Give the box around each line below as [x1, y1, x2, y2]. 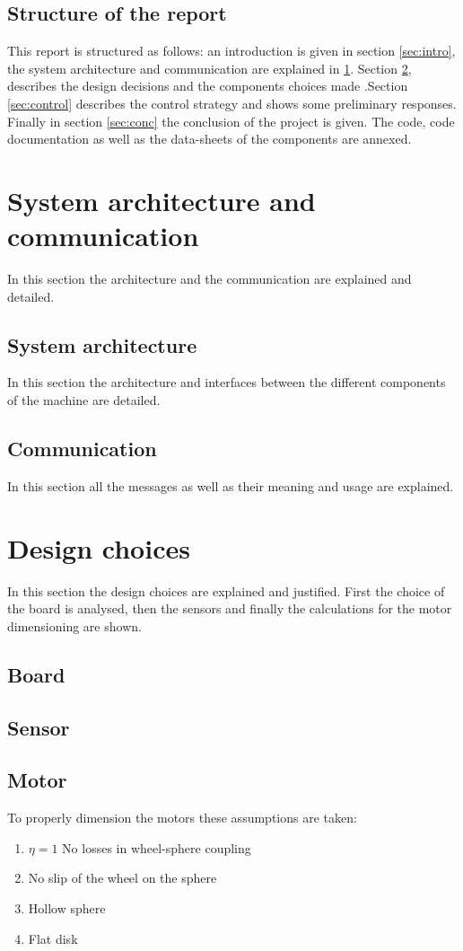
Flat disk [28, 929, 78, 947]
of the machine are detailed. [7, 391, 161, 409]
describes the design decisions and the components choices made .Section [7, 76, 408, 95]
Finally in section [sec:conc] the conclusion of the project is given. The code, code [7, 111, 455, 130]
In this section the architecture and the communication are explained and [7, 269, 412, 288]
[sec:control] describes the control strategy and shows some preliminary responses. [7, 93, 457, 112]
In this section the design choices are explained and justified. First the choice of [7, 581, 445, 600]
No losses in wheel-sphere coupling [62, 838, 251, 857]
